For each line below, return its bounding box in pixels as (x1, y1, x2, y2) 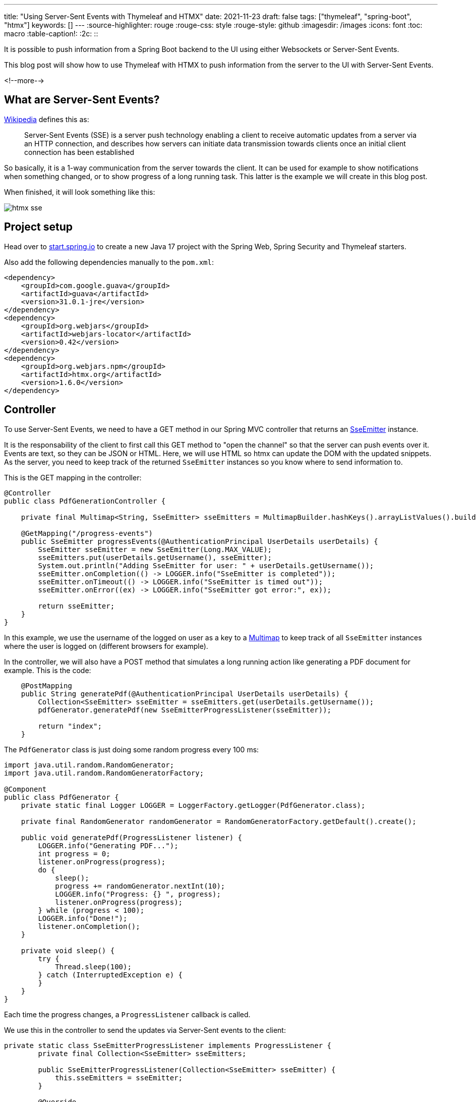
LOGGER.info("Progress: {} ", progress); (55, 890, 221, 898)
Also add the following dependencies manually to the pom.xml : (4, 257, 214, 266)
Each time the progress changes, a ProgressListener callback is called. (4, 1010, 251, 1019)
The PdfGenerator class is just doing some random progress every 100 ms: (4, 745, 259, 754)
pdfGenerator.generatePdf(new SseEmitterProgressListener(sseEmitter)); (38, 705, 332, 714)
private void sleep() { (21, 946, 115, 955)
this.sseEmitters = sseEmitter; (55, 1073, 183, 1082)
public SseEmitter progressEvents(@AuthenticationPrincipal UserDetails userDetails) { (21, 537, 378, 545)
